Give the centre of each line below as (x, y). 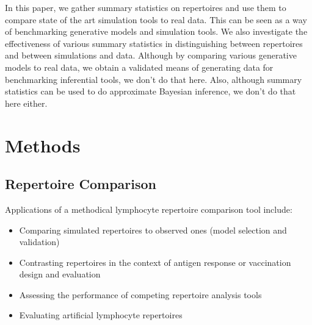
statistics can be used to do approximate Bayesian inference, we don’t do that (151, 91)
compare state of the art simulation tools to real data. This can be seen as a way (156, 19)
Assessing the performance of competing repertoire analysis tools (140, 294)
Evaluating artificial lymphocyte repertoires (101, 315)
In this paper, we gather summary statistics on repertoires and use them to (146, 7)
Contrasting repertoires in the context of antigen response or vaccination (155, 262)
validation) (39, 242)
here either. (26, 103)
